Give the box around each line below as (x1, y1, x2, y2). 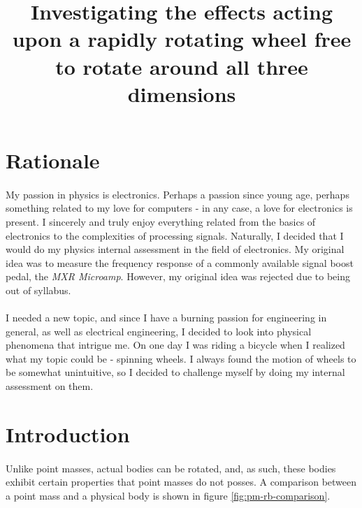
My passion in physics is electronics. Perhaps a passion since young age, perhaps (6, 187, 349, 201)
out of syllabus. (6, 282, 71, 297)
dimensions (127, 79, 236, 108)
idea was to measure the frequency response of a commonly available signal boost (6, 255, 354, 270)
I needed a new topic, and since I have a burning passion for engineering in (6, 310, 327, 325)
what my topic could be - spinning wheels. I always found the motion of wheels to (6, 351, 356, 365)
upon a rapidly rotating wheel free (12, 24, 352, 53)
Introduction (6, 419, 130, 448)
